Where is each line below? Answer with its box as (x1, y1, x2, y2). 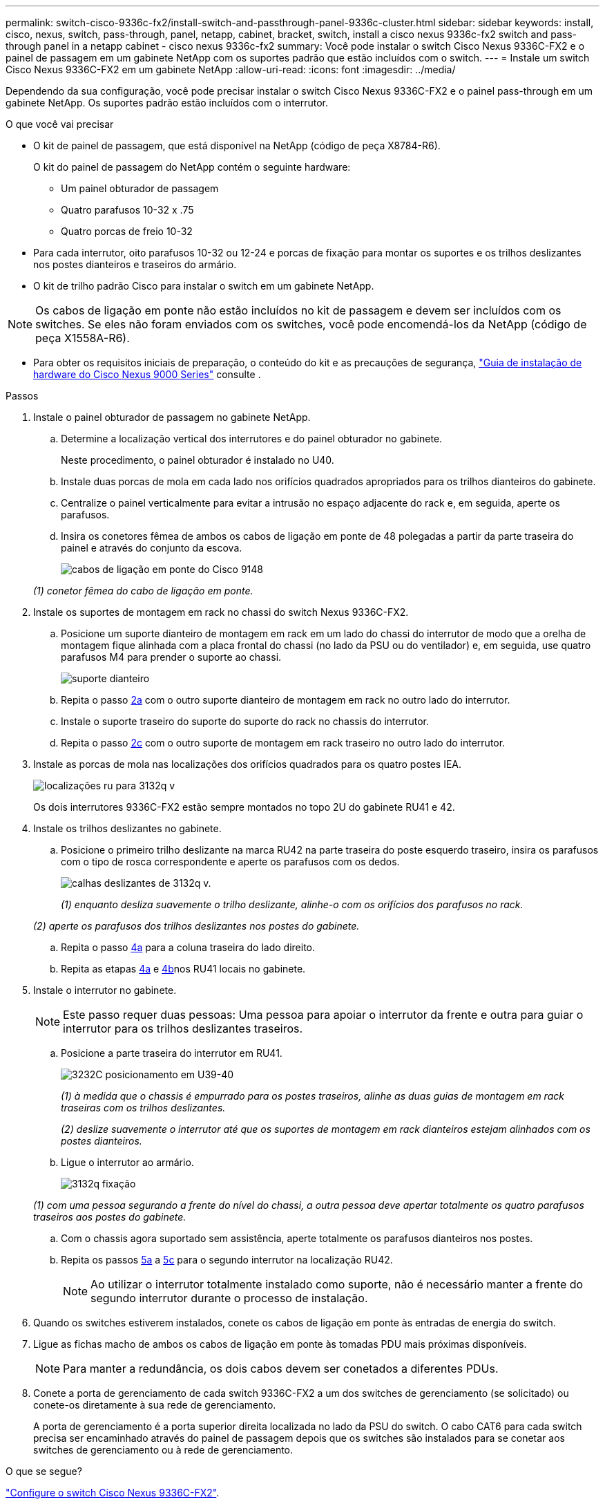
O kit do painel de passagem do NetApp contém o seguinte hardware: (33, 161, 351, 173)
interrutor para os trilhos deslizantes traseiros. (63, 1022, 303, 1035)
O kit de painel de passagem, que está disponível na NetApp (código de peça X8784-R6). (33, 140, 441, 151)
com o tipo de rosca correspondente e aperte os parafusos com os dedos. (61, 856, 400, 867)
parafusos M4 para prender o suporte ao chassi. (61, 651, 282, 663)
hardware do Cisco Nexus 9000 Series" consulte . (33, 368, 261, 380)
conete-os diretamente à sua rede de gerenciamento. (33, 1399, 276, 1411)
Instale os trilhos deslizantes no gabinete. (33, 822, 222, 834)
